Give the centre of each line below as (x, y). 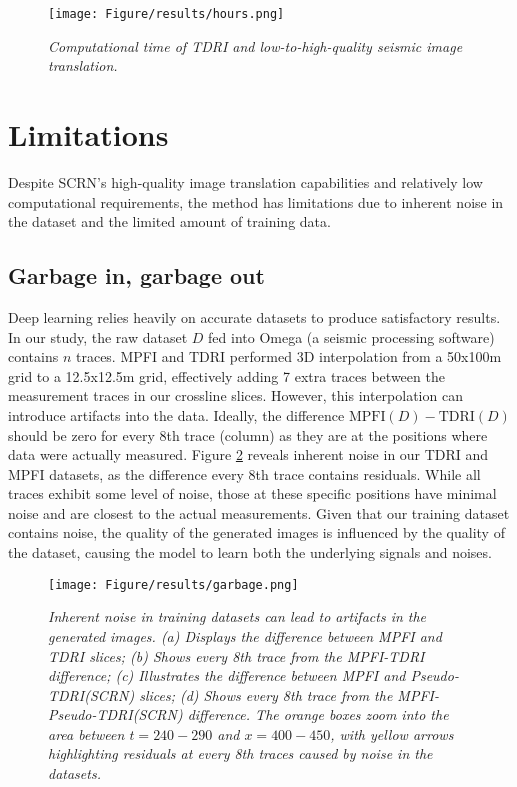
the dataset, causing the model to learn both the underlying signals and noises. (250, 552)
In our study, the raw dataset (98, 336)
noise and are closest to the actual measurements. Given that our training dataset (259, 512)
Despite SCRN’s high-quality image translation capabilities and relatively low (245, 181)
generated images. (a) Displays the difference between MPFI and (245, 635)
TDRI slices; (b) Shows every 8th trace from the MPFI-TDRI (236, 655)
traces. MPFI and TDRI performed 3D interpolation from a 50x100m (288, 356)
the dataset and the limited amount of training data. (169, 221)
